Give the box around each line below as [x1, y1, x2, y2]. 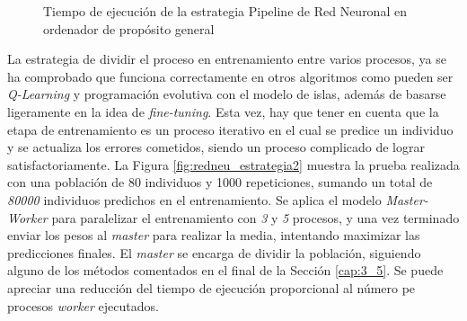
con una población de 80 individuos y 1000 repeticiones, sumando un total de [7, 173, 433, 192]
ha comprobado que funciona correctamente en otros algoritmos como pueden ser [7, 67, 454, 85]
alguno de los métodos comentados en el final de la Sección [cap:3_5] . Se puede [7, 261, 444, 280]
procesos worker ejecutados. [7, 296, 159, 315]
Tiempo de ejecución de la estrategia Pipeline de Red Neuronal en [43, 2, 407, 20]
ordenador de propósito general [43, 19, 215, 38]
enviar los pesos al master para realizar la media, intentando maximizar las [7, 226, 420, 245]
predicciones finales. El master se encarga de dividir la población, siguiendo [7, 243, 421, 262]
